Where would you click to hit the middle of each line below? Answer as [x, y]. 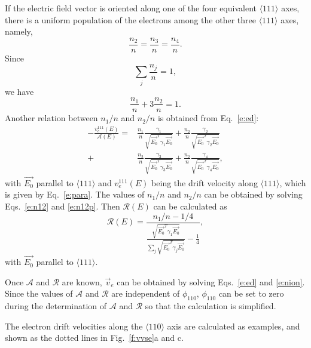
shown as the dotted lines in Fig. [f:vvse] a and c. [94, 338]
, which [293, 182]
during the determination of [56, 306]
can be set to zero [251, 293]
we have [19, 91]
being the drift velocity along [205, 182]
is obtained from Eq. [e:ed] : [208, 118]
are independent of [146, 293]
